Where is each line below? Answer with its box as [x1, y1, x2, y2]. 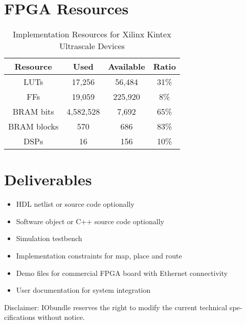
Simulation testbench [16, 233, 82, 244]
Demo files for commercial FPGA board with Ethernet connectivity [16, 267, 228, 278]
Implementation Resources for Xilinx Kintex [13, 28, 171, 40]
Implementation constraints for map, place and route [16, 250, 182, 261]
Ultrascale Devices [59, 40, 125, 52]
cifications [4, 312, 35, 322]
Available [108, 60, 145, 73]
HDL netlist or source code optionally [16, 199, 135, 209]
